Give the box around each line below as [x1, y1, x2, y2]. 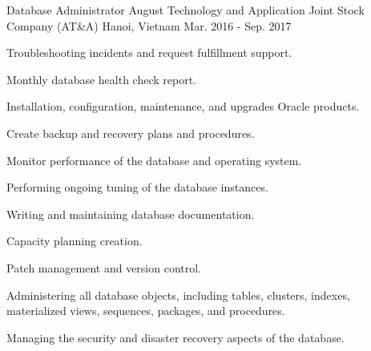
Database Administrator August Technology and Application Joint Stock [6, 2, 365, 18]
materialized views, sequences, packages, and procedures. [6, 302, 285, 319]
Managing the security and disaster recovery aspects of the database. [6, 329, 345, 345]
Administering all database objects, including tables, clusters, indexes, [6, 286, 350, 303]
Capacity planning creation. [6, 232, 143, 249]
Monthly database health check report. [6, 71, 197, 87]
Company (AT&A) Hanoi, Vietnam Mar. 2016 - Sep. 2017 [6, 17, 292, 34]
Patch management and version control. [6, 259, 202, 276]
